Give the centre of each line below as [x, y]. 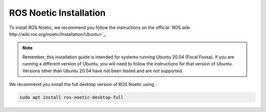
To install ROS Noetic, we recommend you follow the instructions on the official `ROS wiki [100, 28]
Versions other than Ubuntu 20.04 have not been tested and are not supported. [103, 71]
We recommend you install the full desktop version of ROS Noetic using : [83, 84]
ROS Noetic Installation [57, 13]
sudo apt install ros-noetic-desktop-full [71, 97]
